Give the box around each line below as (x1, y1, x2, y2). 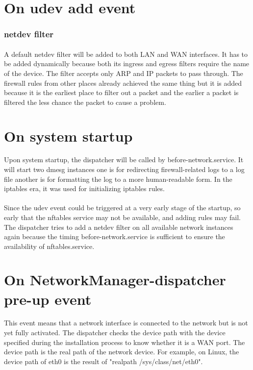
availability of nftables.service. (4, 241, 95, 251)
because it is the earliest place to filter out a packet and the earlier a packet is (4, 87, 239, 98)
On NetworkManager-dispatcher (4, 270, 226, 290)
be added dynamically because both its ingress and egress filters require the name (4, 58, 250, 69)
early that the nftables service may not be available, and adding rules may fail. (4, 212, 241, 222)
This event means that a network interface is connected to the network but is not (4, 318, 248, 328)
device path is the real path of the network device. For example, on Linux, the (4, 346, 239, 357)
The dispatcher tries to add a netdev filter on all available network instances (4, 222, 233, 232)
